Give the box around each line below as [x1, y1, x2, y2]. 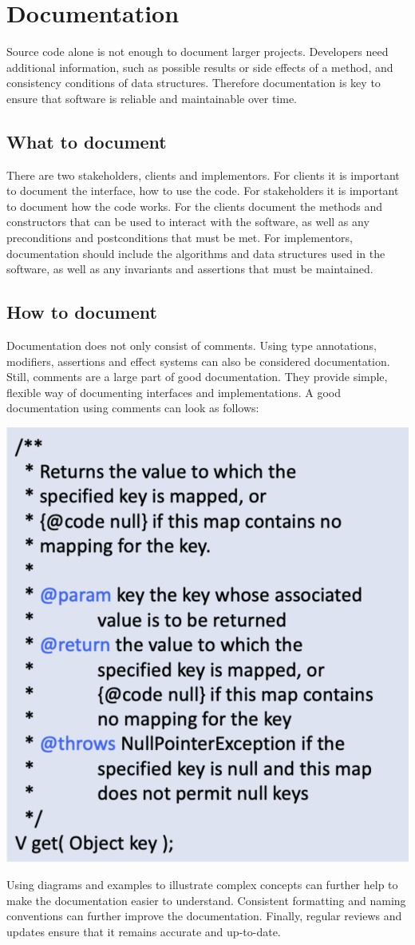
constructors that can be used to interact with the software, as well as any [6, 213, 370, 230]
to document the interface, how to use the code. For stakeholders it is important [6, 182, 399, 199]
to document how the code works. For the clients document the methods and [6, 197, 383, 214]
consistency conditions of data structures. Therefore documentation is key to [6, 74, 381, 91]
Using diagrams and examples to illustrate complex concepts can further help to [6, 876, 398, 893]
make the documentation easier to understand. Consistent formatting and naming [6, 891, 406, 908]
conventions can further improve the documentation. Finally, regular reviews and [6, 907, 402, 924]
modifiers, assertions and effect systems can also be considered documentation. [6, 352, 390, 369]
